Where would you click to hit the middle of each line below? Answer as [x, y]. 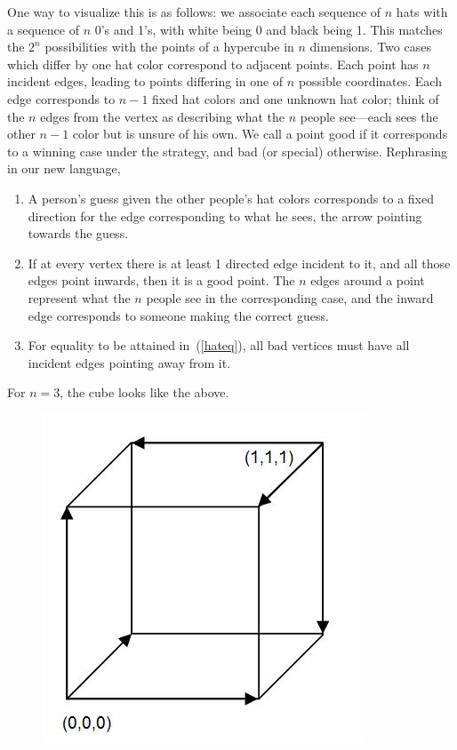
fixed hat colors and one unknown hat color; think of [296, 98]
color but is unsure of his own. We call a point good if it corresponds [260, 134]
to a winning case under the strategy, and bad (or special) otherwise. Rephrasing [228, 151]
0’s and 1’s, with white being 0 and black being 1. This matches [269, 29]
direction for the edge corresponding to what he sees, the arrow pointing [225, 215]
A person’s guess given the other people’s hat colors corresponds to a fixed [231, 198]
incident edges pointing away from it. [129, 362]
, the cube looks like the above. [144, 392]
